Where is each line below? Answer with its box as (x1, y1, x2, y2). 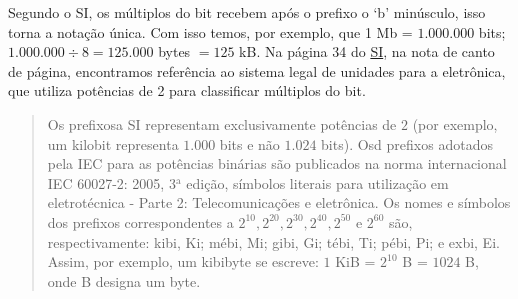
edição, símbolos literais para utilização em (186, 172, 449, 193)
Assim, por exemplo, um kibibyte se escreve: (47, 251, 319, 272)
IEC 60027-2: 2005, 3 (47, 172, 176, 193)
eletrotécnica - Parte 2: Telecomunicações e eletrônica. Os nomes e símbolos (47, 192, 511, 213)
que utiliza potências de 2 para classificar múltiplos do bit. (8, 80, 366, 101)
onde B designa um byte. (47, 270, 201, 291)
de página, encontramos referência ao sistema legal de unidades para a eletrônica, (8, 60, 506, 81)
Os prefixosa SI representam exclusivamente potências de (47, 113, 397, 134)
